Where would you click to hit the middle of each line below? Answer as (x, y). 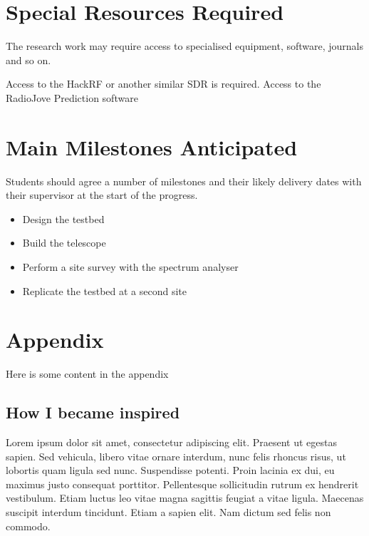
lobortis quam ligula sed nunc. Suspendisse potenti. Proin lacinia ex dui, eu (170, 470)
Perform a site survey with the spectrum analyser (130, 267)
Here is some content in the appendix (87, 374)
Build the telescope (64, 243)
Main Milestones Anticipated (152, 146)
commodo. (28, 526)
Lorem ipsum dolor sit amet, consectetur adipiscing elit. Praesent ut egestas (171, 442)
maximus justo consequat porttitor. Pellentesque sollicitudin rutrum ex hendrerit (182, 484)
